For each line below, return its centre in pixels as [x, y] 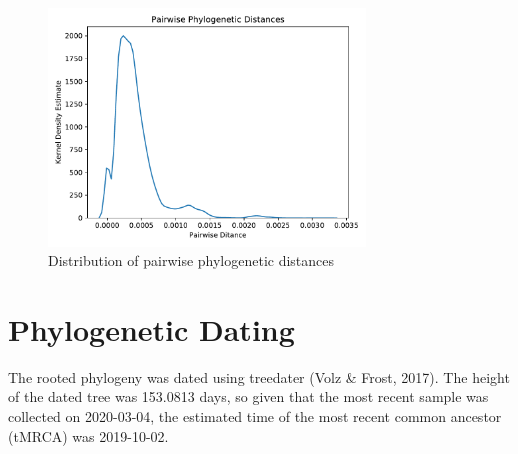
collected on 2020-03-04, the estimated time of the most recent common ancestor [255, 416]
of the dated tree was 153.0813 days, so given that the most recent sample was [248, 396]
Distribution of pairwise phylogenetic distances [191, 260]
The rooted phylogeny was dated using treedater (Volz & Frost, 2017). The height [259, 376]
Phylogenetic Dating [151, 328]
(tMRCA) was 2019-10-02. [88, 435]
